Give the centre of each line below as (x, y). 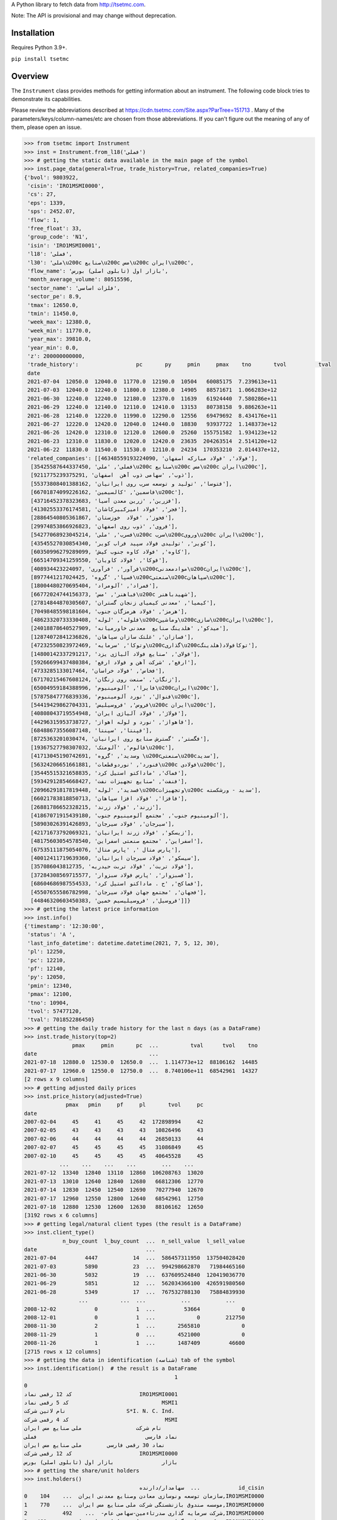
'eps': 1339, (47, 203)
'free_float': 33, (55, 229)
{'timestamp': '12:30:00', (64, 926)
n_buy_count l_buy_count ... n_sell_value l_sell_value (154, 1241)
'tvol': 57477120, (55, 1011)
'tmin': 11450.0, (53, 313)
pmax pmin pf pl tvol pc (134, 1105)
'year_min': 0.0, (53, 347)
